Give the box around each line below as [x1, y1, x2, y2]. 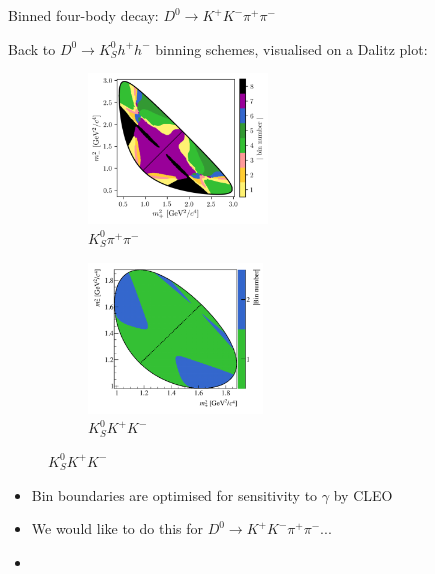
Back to [8, 38, 56, 59]
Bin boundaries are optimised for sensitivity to [31, 484, 318, 505]
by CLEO [333, 484, 393, 505]
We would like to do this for [31, 518, 204, 539]
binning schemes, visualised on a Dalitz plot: [155, 38, 428, 59]
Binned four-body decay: [8, 5, 159, 25]
